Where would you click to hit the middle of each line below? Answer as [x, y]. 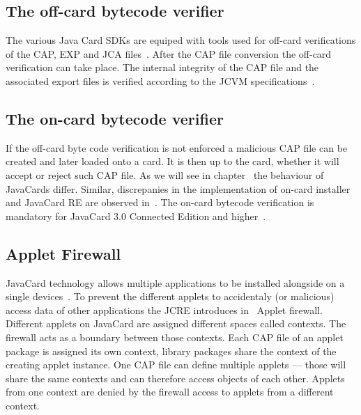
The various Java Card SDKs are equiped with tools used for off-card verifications [181, 40]
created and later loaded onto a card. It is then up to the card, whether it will [172, 161]
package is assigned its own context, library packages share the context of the [171, 351]
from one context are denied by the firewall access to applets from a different [170, 392]
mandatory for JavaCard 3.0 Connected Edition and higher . [136, 216]
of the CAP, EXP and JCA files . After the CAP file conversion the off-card [169, 53]
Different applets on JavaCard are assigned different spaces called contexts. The [176, 323]
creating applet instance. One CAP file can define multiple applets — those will [176, 365]
